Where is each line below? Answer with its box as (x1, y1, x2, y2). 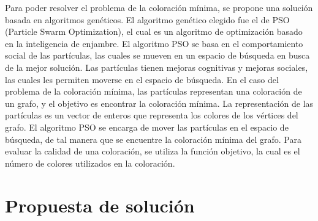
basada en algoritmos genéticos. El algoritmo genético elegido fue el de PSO (5, 13, 290, 26)
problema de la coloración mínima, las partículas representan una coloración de (5, 85, 302, 98)
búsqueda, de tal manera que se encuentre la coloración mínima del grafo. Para (5, 132, 301, 145)
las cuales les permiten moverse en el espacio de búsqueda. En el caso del (5, 73, 279, 85)
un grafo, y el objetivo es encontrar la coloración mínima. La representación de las (5, 96, 314, 109)
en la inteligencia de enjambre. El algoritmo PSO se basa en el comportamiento (5, 37, 303, 49)
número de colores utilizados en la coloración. (5, 156, 175, 169)
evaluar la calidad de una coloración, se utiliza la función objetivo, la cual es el (5, 145, 300, 158)
